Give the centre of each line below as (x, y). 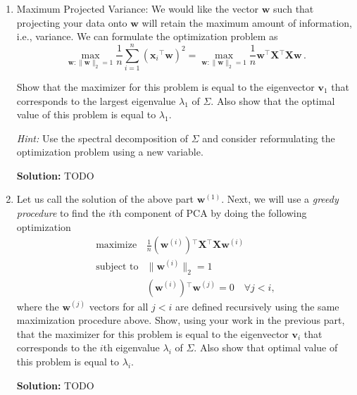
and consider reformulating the (269, 138)
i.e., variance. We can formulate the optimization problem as (147, 36)
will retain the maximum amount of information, (247, 22)
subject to (117, 267)
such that (294, 8)
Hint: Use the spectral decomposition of (102, 138)
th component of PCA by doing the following (209, 213)
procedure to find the (61, 213)
